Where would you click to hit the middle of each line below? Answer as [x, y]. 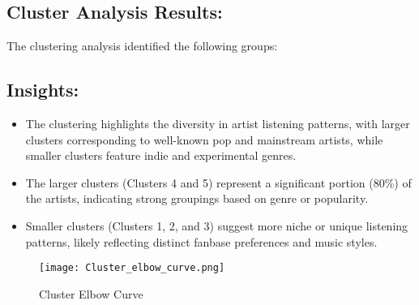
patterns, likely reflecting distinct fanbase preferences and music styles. [201, 241]
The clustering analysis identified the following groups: [142, 46]
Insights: [43, 90]
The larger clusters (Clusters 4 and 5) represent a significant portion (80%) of [218, 182]
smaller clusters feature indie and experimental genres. [161, 155]
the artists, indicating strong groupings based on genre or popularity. [197, 198]
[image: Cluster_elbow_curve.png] [132, 268]
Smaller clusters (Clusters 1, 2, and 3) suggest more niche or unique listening [217, 225]
